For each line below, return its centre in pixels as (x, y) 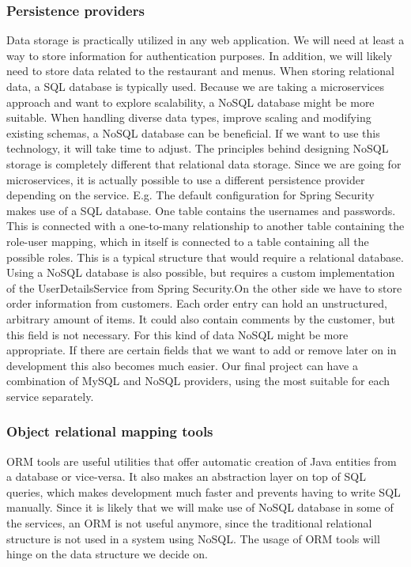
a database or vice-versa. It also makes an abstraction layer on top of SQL (186, 476)
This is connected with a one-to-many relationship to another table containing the (205, 226)
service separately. (50, 396)
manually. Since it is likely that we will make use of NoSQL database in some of (200, 507)
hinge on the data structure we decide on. (107, 554)
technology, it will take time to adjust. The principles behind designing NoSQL (198, 148)
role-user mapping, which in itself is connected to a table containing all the (188, 241)
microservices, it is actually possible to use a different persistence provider (186, 179)
